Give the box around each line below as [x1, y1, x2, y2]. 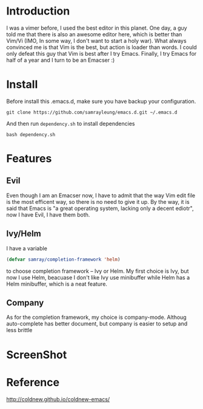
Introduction [6, 4, 70, 18]
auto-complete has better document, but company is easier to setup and [6, 320, 188, 327]
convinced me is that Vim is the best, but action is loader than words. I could [6, 44, 197, 51]
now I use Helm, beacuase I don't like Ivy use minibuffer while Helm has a [6, 273, 190, 281]
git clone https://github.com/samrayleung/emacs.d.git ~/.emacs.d [6, 109, 178, 116]
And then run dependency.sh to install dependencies [6, 120, 135, 127]
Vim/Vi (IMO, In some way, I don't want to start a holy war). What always [6, 37, 187, 44]
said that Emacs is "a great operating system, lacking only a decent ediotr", [6, 204, 194, 212]
